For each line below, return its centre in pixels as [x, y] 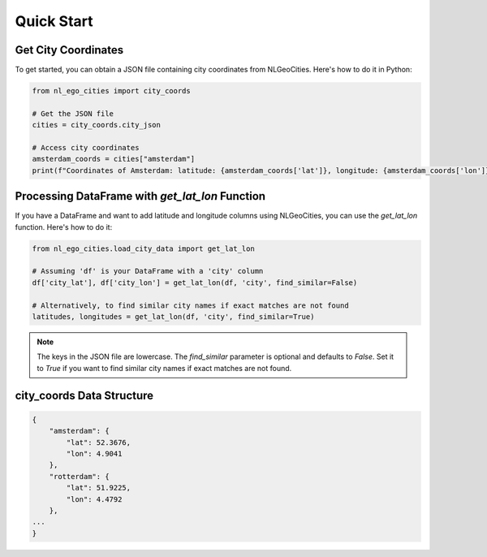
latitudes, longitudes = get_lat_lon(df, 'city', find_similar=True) [173, 317]
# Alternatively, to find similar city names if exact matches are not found [190, 305]
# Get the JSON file [73, 113]
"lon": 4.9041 [94, 453]
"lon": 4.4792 [94, 499]
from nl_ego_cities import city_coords [111, 91]
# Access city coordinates [86, 147]
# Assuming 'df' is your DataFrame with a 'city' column [148, 271]
